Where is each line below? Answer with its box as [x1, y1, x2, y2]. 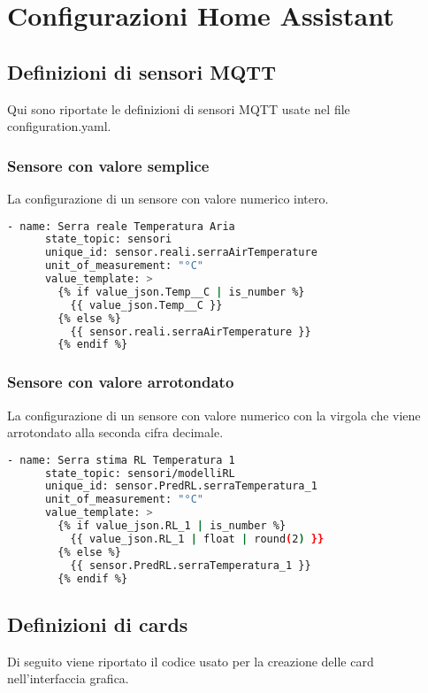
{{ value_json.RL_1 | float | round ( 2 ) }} [70, 532, 325, 545]
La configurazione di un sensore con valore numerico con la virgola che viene [7, 405, 421, 424]
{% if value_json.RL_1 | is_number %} [57, 520, 287, 533]
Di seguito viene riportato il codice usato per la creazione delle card [7, 651, 374, 670]
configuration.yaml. [7, 117, 111, 135]
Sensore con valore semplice [7, 154, 210, 176]
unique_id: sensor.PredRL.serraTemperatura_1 [44, 480, 317, 493]
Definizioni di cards [7, 610, 188, 637]
